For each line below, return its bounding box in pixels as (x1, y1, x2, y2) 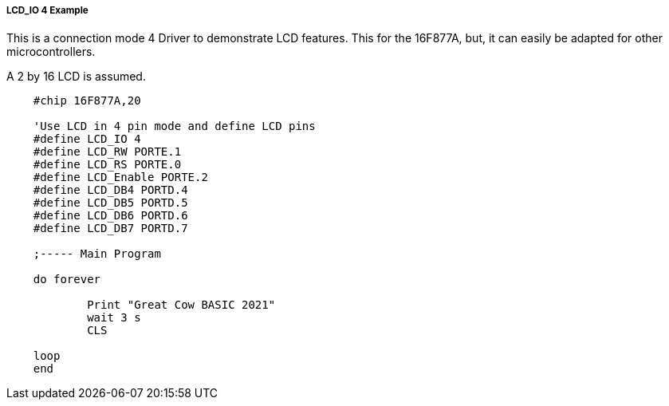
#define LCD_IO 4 (33, 132, 141, 146)
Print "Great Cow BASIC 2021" (87, 298, 276, 312)
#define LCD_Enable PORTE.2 (33, 171, 208, 184)
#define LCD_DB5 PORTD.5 (33, 196, 188, 210)
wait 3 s (87, 311, 141, 325)
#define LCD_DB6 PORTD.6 (33, 209, 188, 223)
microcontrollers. (6, 45, 96, 59)
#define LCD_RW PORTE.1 (33, 145, 182, 159)
